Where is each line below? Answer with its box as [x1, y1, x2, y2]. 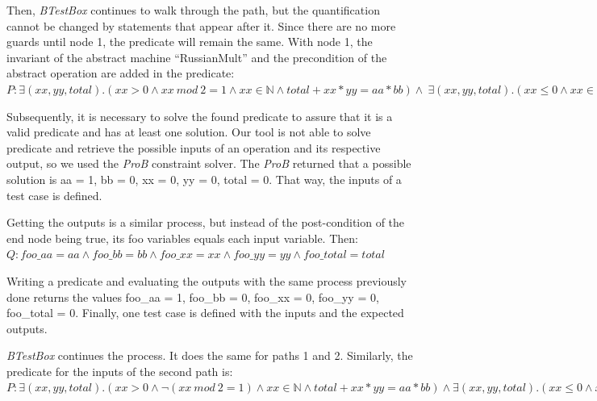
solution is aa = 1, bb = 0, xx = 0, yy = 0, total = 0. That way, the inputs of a [6, 170, 402, 187]
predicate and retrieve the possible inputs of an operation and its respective [6, 139, 381, 156]
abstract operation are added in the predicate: [6, 65, 235, 81]
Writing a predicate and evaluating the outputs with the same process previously [6, 272, 407, 289]
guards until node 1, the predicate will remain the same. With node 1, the [6, 33, 373, 50]
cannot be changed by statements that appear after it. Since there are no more [6, 17, 396, 34]
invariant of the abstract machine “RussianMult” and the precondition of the [6, 48, 387, 65]
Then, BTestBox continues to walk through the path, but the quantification [6, 2, 380, 18]
